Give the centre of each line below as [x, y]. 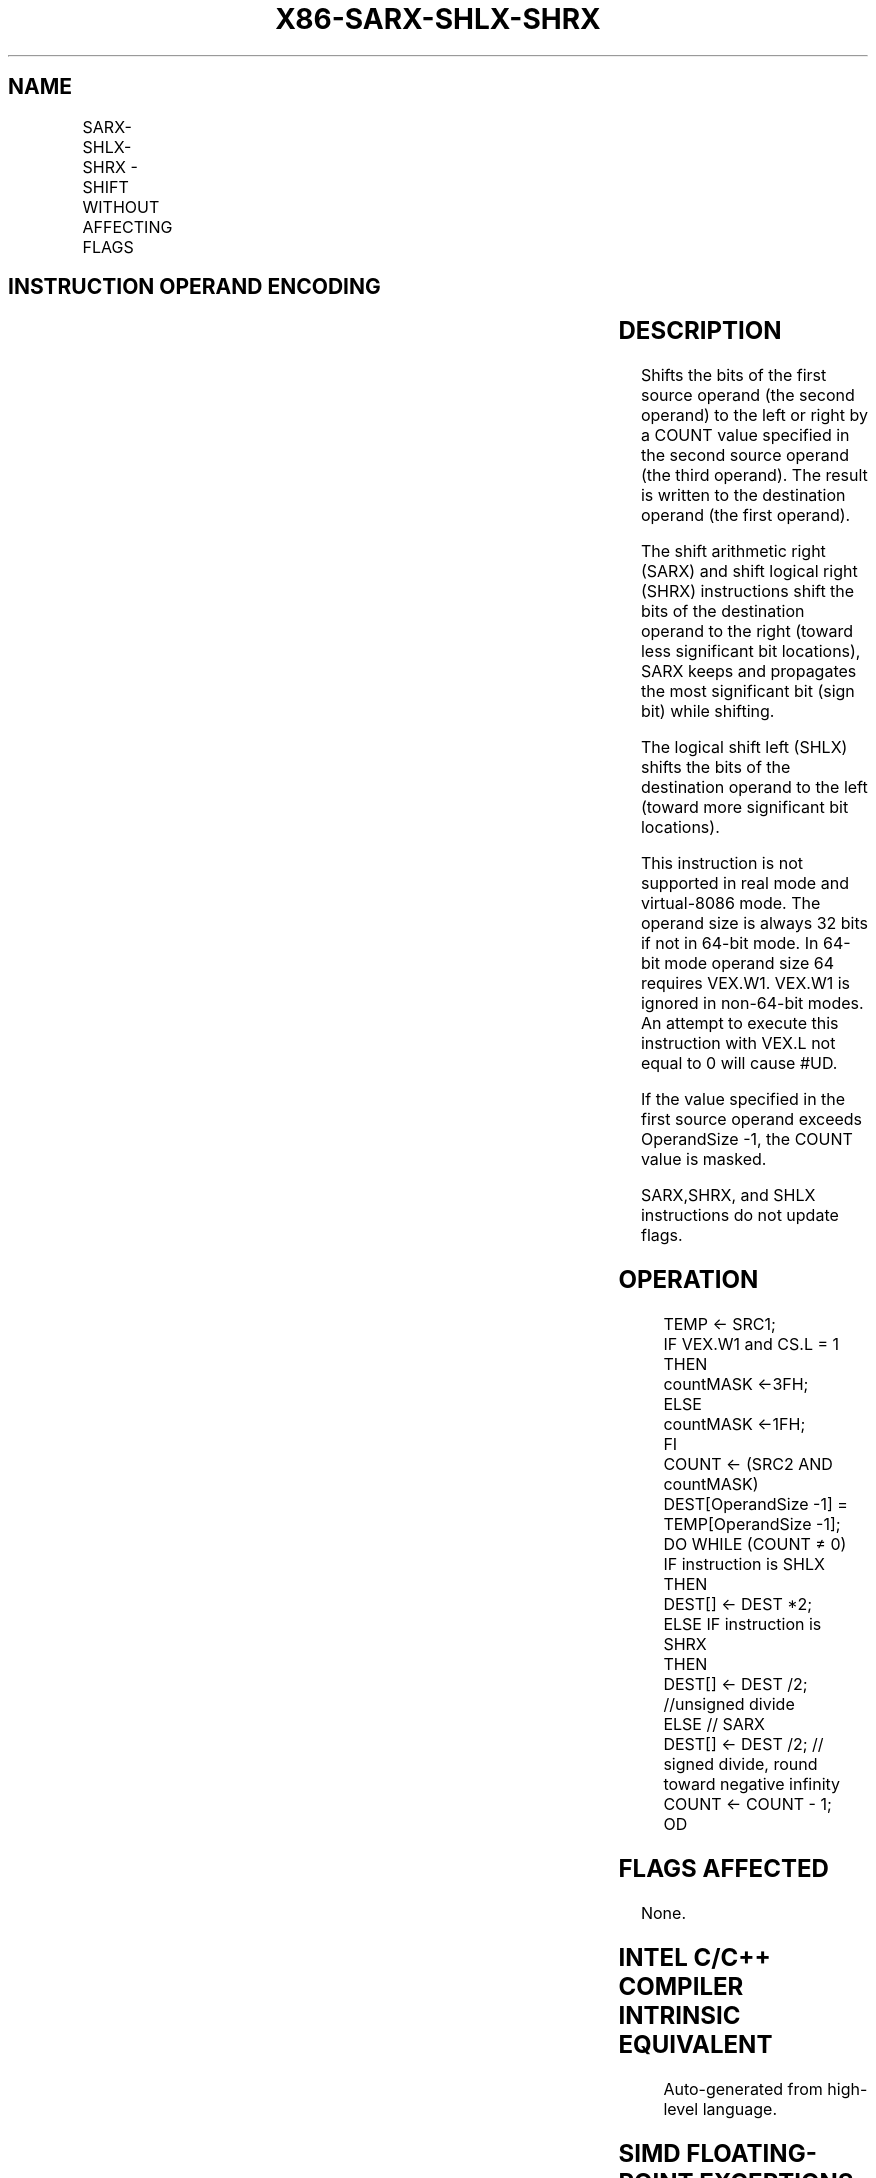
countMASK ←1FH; [734, 1424]
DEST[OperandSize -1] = [755, 1504]
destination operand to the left [754, 787]
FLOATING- [751, 2153]
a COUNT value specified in [745, 435]
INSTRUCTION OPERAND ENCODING [194, 287]
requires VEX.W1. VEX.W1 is [745, 983]
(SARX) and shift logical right [749, 571]
